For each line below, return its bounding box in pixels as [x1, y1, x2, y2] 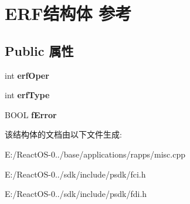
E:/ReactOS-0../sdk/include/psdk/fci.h [5, 168, 146, 180]
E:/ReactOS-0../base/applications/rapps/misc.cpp [5, 148, 185, 160]
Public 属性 [5, 41, 74, 59]
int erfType [5, 89, 50, 101]
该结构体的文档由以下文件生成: [5, 128, 122, 141]
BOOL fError [5, 108, 57, 121]
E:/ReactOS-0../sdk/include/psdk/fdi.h [5, 188, 147, 200]
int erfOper [5, 69, 49, 81]
